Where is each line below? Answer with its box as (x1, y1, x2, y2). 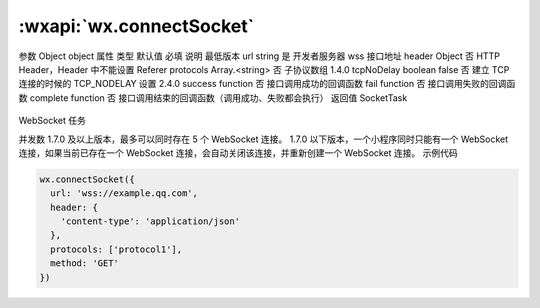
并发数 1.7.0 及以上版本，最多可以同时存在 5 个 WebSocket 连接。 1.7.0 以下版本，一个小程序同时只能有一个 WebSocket (18, 133, 509, 145)
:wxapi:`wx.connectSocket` (18, 15, 255, 37)
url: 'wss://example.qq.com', (50, 188, 199, 199)
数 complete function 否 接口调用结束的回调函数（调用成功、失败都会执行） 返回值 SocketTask (18, 91, 408, 104)
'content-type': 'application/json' (60, 216, 240, 227)
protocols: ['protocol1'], (50, 243, 183, 255)
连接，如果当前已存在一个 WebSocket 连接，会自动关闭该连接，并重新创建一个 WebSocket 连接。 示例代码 (18, 146, 459, 159)
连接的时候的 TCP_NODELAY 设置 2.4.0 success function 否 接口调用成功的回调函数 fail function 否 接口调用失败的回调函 (18, 78, 516, 90)
